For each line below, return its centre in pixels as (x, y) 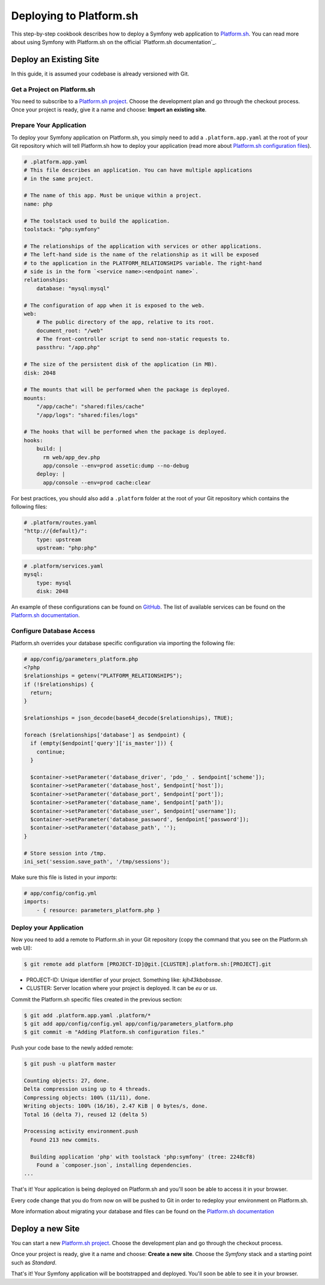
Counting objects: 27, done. (67, 1081)
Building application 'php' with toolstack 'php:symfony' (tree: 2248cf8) (143, 1156)
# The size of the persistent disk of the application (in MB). (121, 364)
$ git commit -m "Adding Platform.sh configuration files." (114, 1032)
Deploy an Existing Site (55, 59)
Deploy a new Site (45, 1229)
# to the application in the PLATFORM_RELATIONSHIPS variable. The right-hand (143, 263)
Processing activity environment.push (81, 1131)
